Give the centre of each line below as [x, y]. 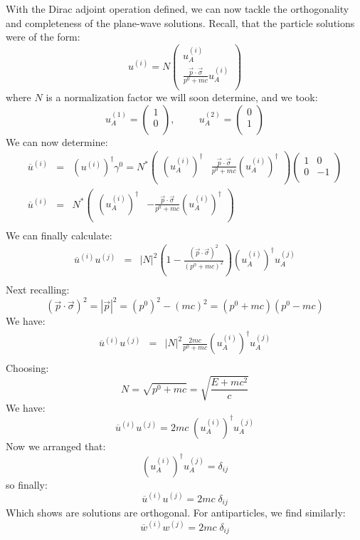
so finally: [27, 484]
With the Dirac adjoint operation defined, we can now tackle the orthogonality [178, 9]
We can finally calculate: [59, 235]
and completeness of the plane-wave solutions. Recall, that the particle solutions [180, 22]
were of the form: [43, 37]
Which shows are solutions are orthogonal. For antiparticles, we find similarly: [176, 513]
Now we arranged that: [56, 446]
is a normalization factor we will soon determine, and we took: [182, 97]
